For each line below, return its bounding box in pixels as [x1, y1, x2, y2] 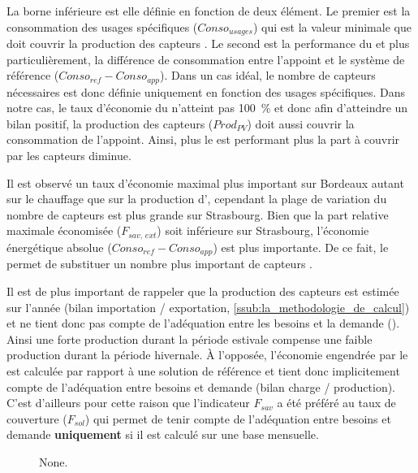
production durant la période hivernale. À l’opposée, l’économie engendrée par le [6, 346, 408, 363]
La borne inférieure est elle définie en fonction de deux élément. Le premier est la [6, 2, 411, 19]
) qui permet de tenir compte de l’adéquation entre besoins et [84, 410, 391, 427]
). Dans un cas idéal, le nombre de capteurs [159, 67, 376, 84]
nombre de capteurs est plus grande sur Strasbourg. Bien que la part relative [6, 206, 389, 223]
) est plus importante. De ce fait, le [213, 238, 389, 255]
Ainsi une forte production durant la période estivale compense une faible [6, 330, 373, 347]
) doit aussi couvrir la [247, 115, 355, 132]
